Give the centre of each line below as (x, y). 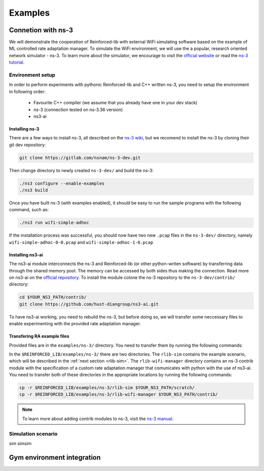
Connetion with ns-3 (41, 30)
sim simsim (20, 443)
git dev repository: (27, 145)
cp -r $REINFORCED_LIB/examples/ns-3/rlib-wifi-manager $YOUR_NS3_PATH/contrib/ (119, 394)
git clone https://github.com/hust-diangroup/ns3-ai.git (89, 304)
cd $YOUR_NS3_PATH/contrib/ (53, 297)
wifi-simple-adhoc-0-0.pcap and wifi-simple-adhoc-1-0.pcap (81, 242)
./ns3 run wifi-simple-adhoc (54, 223)
